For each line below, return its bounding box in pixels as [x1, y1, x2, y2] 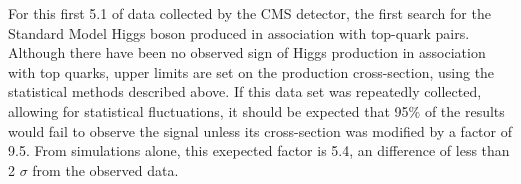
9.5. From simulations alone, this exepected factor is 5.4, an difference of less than [8, 140, 510, 161]
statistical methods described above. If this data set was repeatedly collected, [8, 81, 482, 102]
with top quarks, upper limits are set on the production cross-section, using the [8, 61, 495, 82]
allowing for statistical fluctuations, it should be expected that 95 [8, 100, 409, 121]
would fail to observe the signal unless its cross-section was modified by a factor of [8, 120, 512, 141]
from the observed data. [32, 159, 179, 180]
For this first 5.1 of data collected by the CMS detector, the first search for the [8, 3, 491, 23]
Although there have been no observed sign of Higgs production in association [8, 42, 486, 63]
